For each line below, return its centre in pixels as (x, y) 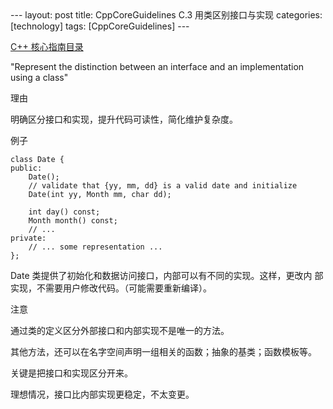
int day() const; (64, 212)
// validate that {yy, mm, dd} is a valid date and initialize (163, 186)
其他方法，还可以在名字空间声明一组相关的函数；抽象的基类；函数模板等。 (163, 351)
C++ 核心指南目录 (47, 46)
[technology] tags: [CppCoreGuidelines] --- (100, 26)
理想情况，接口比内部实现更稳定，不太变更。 (102, 394)
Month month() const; (73, 221)
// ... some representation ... (95, 247)
